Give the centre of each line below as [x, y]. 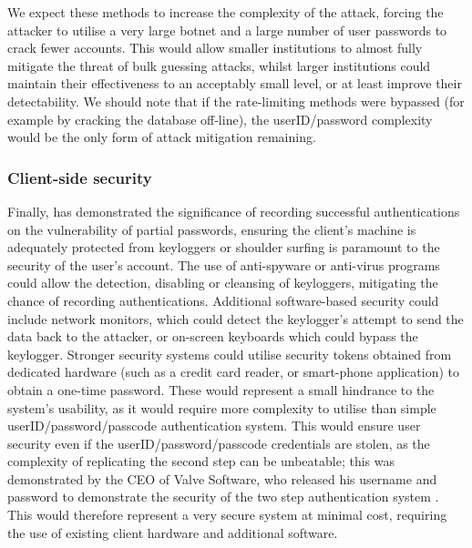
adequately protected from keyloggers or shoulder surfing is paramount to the [224, 247]
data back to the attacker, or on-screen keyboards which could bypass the [213, 336]
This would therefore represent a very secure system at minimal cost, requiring [227, 515]
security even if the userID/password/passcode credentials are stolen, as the [219, 443]
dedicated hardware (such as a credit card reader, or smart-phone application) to [233, 372]
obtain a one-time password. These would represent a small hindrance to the [221, 389]
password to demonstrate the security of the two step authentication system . [223, 497]
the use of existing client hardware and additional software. [173, 532]
